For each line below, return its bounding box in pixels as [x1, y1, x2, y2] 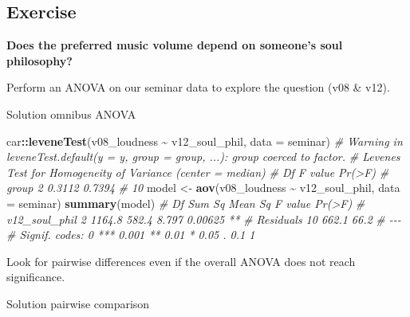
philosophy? [6, 52, 73, 68]
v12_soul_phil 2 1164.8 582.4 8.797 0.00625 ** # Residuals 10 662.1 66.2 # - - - [6, 210, 401, 227]
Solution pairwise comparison [6, 295, 150, 311]
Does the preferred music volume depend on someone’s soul [6, 37, 343, 53]
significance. [6, 268, 65, 285]
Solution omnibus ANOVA [6, 105, 136, 122]
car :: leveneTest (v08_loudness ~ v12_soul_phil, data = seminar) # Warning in [6, 132, 403, 149]
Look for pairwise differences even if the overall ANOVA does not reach [6, 252, 356, 269]
